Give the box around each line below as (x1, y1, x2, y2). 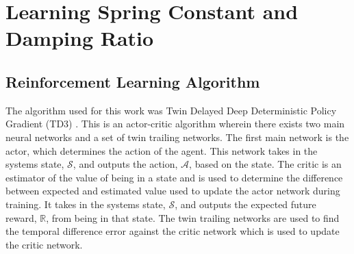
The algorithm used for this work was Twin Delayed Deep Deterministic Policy (5, 103, 337, 117)
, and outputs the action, (73, 157, 178, 171)
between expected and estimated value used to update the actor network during (5, 183, 340, 198)
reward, (5, 210, 37, 225)
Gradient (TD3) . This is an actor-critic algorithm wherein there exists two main (5, 116, 345, 131)
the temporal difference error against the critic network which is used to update (5, 224, 340, 238)
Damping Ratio (5, 24, 154, 52)
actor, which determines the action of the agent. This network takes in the (5, 143, 318, 157)
